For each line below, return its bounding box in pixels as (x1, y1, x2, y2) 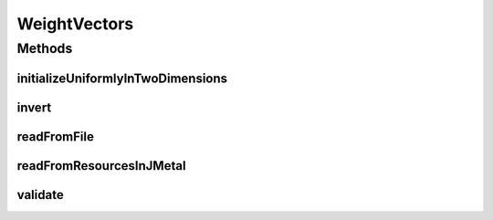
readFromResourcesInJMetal (16, 158, 186, 173)
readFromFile (16, 129, 95, 144)
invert (16, 100, 52, 115)
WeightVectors (16, 14, 134, 34)
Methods (16, 40, 73, 57)
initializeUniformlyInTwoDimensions (16, 70, 228, 86)
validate (16, 187, 64, 203)
